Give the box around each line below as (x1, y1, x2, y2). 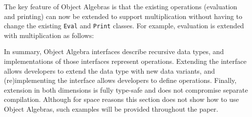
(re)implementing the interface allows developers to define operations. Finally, (4, 75, 237, 85)
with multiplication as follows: (4, 30, 94, 40)
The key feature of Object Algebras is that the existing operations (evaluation (4, 1, 237, 11)
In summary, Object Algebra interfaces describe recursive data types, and (4, 46, 224, 57)
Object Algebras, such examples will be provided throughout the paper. (4, 104, 218, 114)
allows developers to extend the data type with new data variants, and (4, 65, 215, 76)
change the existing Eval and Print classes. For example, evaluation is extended (4, 20, 244, 31)
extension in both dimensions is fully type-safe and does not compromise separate (4, 84, 248, 95)
